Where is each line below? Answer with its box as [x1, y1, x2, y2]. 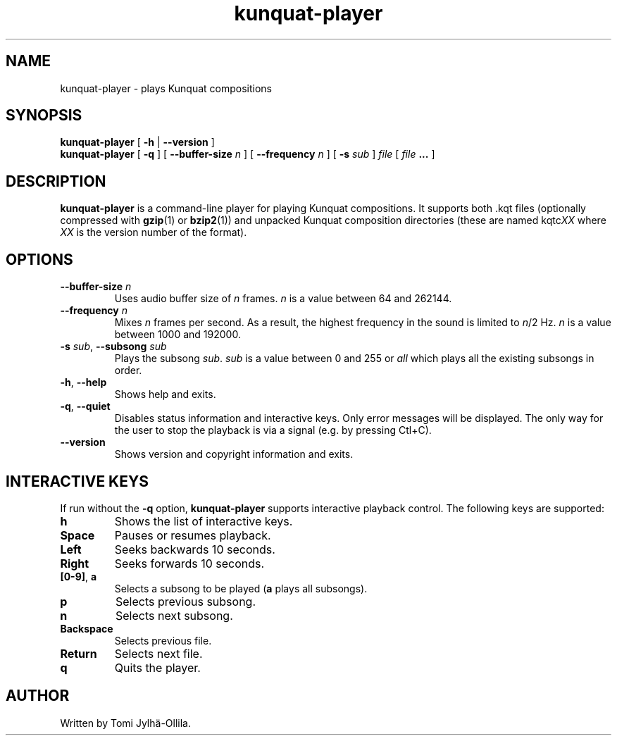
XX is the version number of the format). [60, 226, 247, 239]
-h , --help [60, 376, 107, 389]
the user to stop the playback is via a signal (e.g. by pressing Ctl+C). [114, 424, 432, 437]
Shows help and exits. [114, 388, 216, 401]
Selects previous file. [114, 634, 212, 647]
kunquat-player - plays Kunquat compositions [60, 82, 273, 94]
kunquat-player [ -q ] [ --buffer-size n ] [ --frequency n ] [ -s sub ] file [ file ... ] [60, 148, 435, 161]
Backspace [60, 622, 113, 635]
